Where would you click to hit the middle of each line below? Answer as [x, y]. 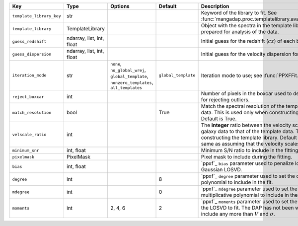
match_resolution [32, 113]
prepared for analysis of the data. [240, 32]
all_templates [126, 88]
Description [215, 6]
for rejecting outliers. [225, 100]
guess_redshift [29, 41]
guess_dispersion [32, 54]
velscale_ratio [29, 134]
